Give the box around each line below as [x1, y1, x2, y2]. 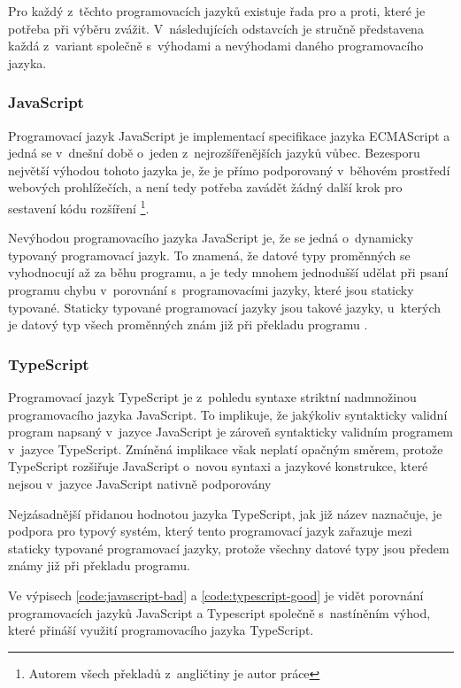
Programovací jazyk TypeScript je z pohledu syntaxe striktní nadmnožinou [8, 388, 417, 406]
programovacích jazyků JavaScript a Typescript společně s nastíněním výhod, [8, 603, 431, 622]
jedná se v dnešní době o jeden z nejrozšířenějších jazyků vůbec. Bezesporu [8, 143, 420, 162]
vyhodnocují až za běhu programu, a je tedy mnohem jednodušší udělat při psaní [8, 263, 449, 282]
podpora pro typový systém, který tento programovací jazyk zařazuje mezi [8, 522, 412, 540]
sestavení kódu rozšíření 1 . [8, 196, 150, 217]
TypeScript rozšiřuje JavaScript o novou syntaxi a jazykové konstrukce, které [8, 457, 428, 475]
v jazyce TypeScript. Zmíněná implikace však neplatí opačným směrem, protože [8, 439, 443, 458]
